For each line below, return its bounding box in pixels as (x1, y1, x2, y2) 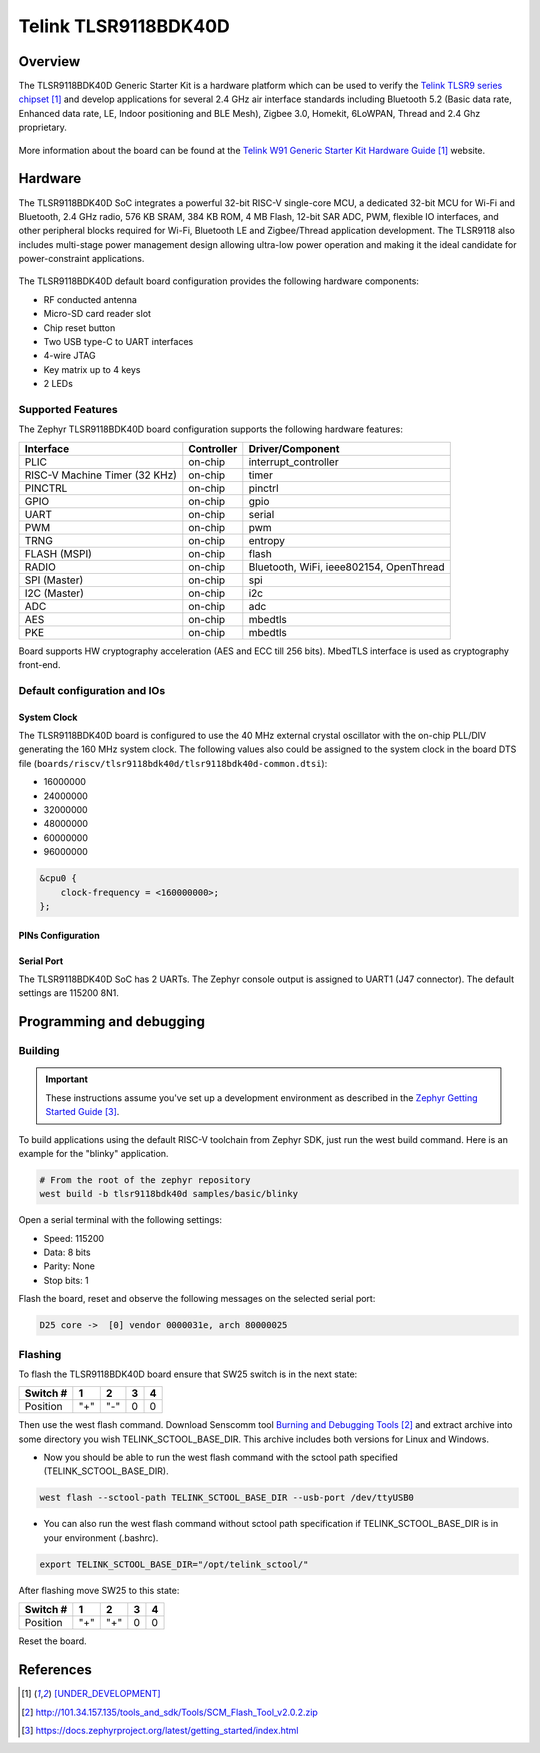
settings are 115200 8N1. (18, 987, 120, 999)
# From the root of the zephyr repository (39, 1174, 251, 1185)
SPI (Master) (24, 573, 84, 587)
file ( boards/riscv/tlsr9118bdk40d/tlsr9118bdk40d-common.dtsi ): (18, 757, 328, 769)
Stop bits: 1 (43, 1274, 89, 1286)
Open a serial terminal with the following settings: (18, 1214, 222, 1226)
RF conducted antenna (43, 293, 137, 305)
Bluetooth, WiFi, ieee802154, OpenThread (248, 560, 445, 574)
